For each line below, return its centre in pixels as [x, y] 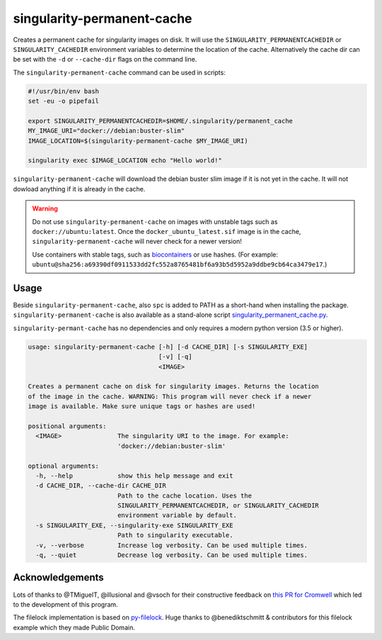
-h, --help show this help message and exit [134, 476]
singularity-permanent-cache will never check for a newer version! [137, 242]
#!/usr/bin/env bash [63, 91]
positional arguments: [67, 426]
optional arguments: [63, 466]
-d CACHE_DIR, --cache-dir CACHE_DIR [101, 486]
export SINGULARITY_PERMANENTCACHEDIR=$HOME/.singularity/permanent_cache [161, 121]
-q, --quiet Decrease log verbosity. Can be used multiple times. [172, 555]
